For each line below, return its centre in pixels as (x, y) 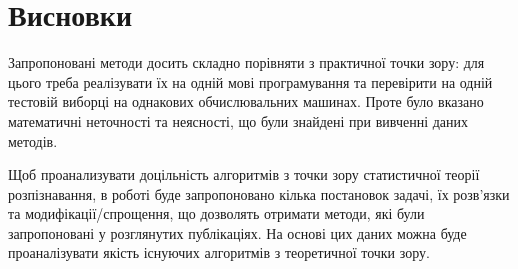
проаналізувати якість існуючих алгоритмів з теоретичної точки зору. (219, 252)
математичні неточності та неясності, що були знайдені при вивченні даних (238, 120)
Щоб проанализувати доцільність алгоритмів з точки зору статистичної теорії (244, 174)
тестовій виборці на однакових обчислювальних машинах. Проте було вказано (246, 101)
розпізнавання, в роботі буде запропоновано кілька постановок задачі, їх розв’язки (259, 193)
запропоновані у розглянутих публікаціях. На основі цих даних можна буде (237, 232)
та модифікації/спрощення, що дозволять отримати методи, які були (216, 213)
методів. (33, 140)
